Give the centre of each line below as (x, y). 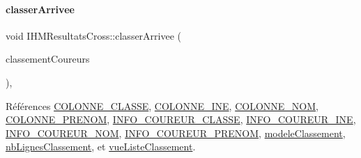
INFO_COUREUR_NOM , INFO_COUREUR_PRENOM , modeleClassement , (176, 133)
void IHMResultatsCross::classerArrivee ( (94, 35)
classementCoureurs (48, 59)
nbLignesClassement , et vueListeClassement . (101, 147)
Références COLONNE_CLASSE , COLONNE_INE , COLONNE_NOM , (162, 105)
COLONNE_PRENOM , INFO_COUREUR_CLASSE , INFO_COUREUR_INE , (181, 119)
